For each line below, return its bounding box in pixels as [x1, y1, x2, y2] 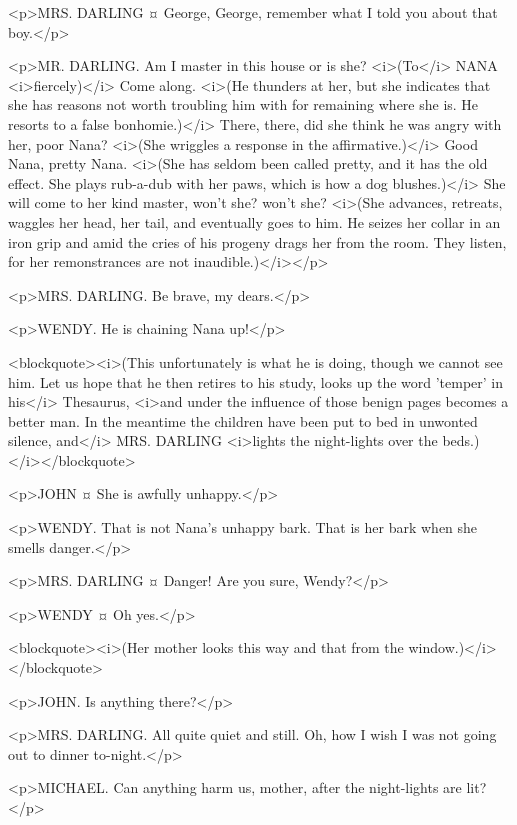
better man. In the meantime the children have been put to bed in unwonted [8, 410, 478, 431]
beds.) [442, 430, 480, 451]
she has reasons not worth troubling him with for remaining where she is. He [8, 94, 479, 115]
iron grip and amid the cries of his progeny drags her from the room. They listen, [8, 231, 507, 252]
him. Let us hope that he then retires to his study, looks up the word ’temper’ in [8, 371, 504, 392]
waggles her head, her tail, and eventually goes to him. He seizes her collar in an [8, 211, 501, 232]
